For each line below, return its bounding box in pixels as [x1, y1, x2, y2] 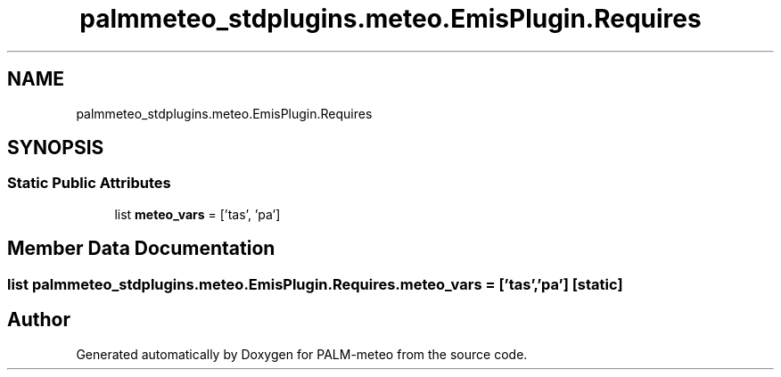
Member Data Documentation [7, 237, 275, 260]
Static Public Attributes [7, 174, 171, 193]
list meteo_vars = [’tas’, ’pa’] [114, 206, 281, 222]
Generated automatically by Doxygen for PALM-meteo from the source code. [76, 346, 528, 362]
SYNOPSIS [7, 136, 104, 160]
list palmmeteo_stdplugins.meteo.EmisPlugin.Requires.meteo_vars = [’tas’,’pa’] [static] [7, 275, 623, 293]
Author [7, 308, 70, 332]
